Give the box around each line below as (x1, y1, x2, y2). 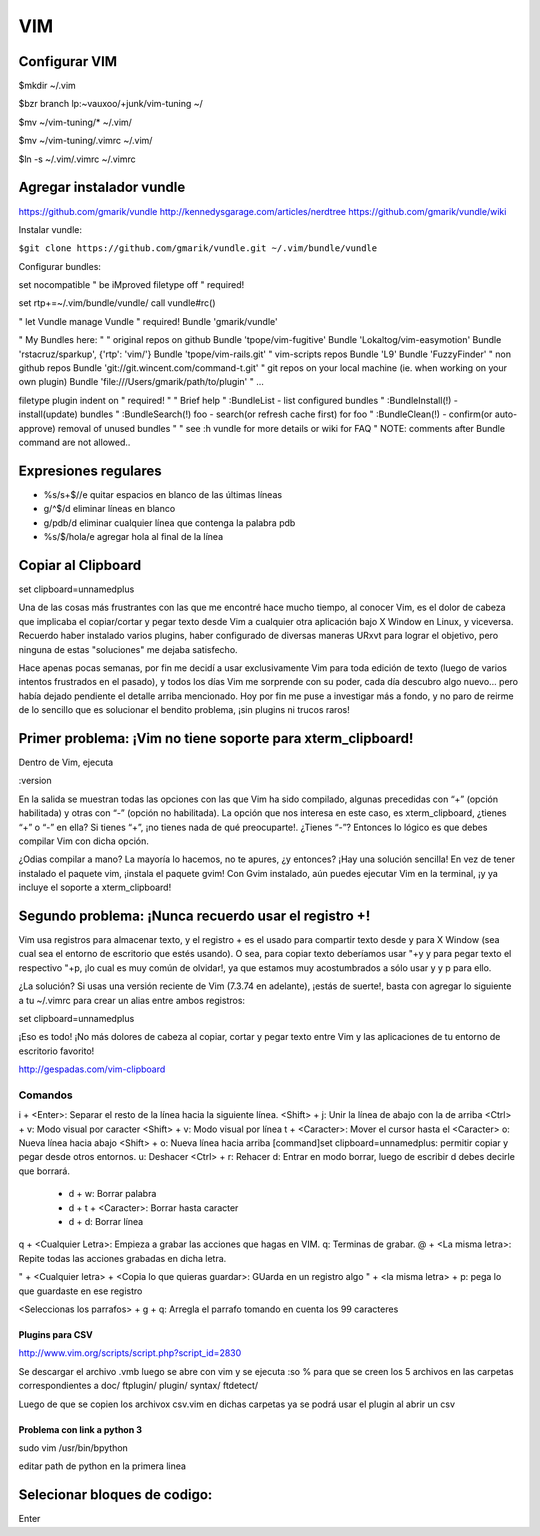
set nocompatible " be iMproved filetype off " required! (18, 279, 245, 291)
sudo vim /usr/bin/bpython (18, 1441, 129, 1454)
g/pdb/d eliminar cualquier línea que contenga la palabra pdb (43, 516, 296, 529)
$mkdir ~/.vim (18, 80, 77, 92)
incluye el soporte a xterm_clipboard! (18, 881, 172, 894)
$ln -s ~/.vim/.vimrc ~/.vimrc (18, 153, 137, 165)
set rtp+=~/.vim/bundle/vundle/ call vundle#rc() (18, 297, 216, 309)
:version (18, 775, 52, 787)
